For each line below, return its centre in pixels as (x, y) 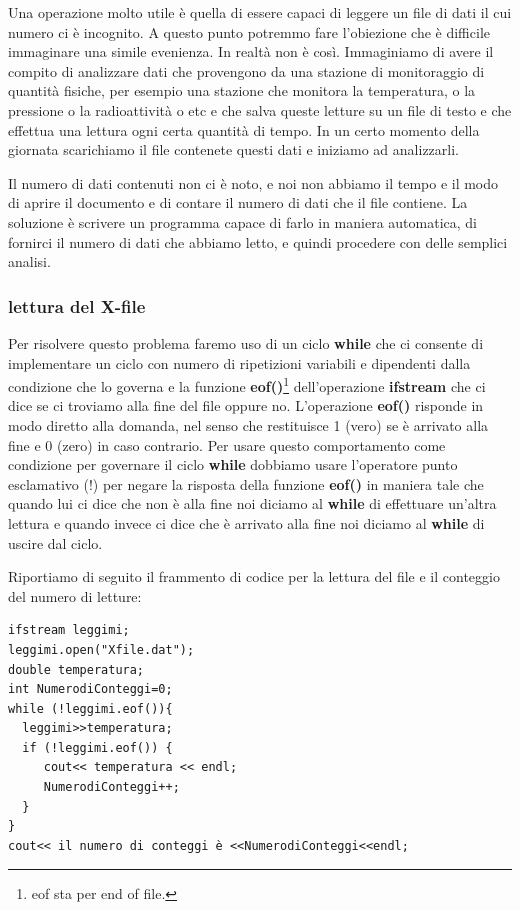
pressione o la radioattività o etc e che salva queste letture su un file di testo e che (260, 109)
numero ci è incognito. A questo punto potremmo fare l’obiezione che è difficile (249, 31)
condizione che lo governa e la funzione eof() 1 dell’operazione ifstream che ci (247, 384)
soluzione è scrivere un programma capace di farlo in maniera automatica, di (242, 221)
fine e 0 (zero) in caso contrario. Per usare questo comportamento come (227, 444)
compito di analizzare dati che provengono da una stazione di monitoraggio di (246, 70)
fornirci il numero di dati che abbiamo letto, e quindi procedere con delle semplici (258, 241)
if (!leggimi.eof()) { (97, 747)
